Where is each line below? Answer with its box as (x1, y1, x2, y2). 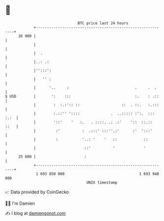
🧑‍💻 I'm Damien (5, 200, 35, 206)
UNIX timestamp (86, 180, 118, 185)
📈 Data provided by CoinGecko (5, 189, 69, 195)
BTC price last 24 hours (78, 21, 129, 26)
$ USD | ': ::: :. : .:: (5, 94, 160, 99)
